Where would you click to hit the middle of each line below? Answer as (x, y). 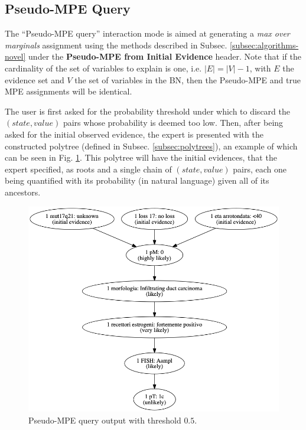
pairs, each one (260, 169)
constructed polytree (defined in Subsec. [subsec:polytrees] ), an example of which (151, 146)
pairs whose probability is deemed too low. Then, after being (173, 123)
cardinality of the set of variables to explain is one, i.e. (103, 68)
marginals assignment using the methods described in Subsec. (116, 45)
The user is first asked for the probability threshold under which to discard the (147, 111)
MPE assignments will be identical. (69, 91)
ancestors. (23, 192)
